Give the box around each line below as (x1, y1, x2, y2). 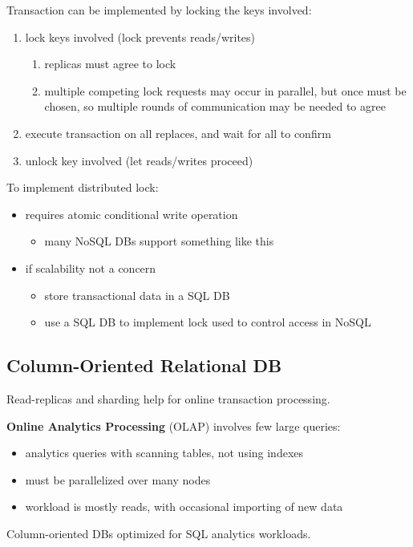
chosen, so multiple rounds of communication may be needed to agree (44, 98, 386, 115)
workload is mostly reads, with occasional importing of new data (25, 498, 343, 515)
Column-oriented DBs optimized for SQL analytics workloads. (6, 525, 311, 541)
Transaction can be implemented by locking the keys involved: (6, 2, 312, 18)
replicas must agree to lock (44, 55, 176, 72)
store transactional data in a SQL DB (44, 286, 230, 303)
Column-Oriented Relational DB (6, 353, 282, 378)
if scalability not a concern (25, 259, 156, 276)
